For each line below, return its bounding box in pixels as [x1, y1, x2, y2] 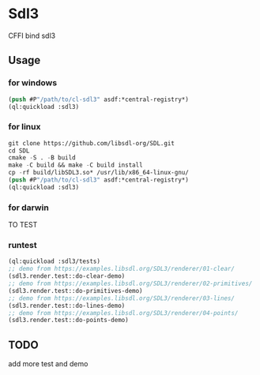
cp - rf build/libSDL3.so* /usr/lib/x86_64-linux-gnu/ [8, 169, 190, 177]
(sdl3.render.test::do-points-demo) [8, 317, 129, 324]
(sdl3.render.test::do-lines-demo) [8, 302, 126, 309]
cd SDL [8, 147, 30, 155]
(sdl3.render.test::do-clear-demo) [8, 272, 126, 280]
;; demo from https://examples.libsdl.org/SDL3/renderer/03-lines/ [8, 294, 236, 302]
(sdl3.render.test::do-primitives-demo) [8, 287, 144, 294]
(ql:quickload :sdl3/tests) [8, 257, 101, 265]
